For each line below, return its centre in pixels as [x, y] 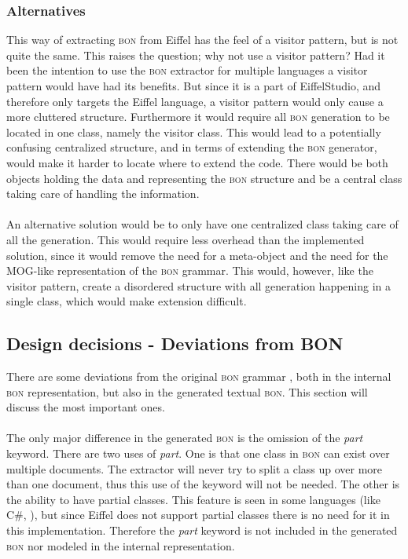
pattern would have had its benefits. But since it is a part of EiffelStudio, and [194, 86]
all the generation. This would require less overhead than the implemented [186, 239]
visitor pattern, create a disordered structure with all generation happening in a [199, 285]
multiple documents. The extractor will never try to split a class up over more [195, 468]
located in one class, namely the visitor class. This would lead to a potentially [194, 132]
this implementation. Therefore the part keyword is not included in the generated [202, 530]
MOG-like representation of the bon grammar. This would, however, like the [190, 270]
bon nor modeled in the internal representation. [121, 545]
